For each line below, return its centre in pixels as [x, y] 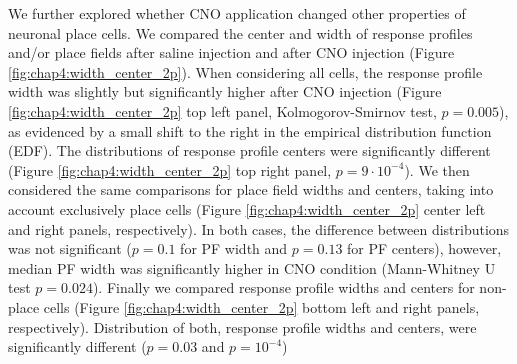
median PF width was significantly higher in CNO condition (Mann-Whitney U [252, 267]
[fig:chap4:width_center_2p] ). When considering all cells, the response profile [245, 71]
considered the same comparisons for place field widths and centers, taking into [251, 189]
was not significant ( [70, 248]
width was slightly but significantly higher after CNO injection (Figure [225, 91]
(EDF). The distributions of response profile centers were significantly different [249, 150]
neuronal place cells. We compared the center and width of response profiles [240, 32]
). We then [437, 169]
